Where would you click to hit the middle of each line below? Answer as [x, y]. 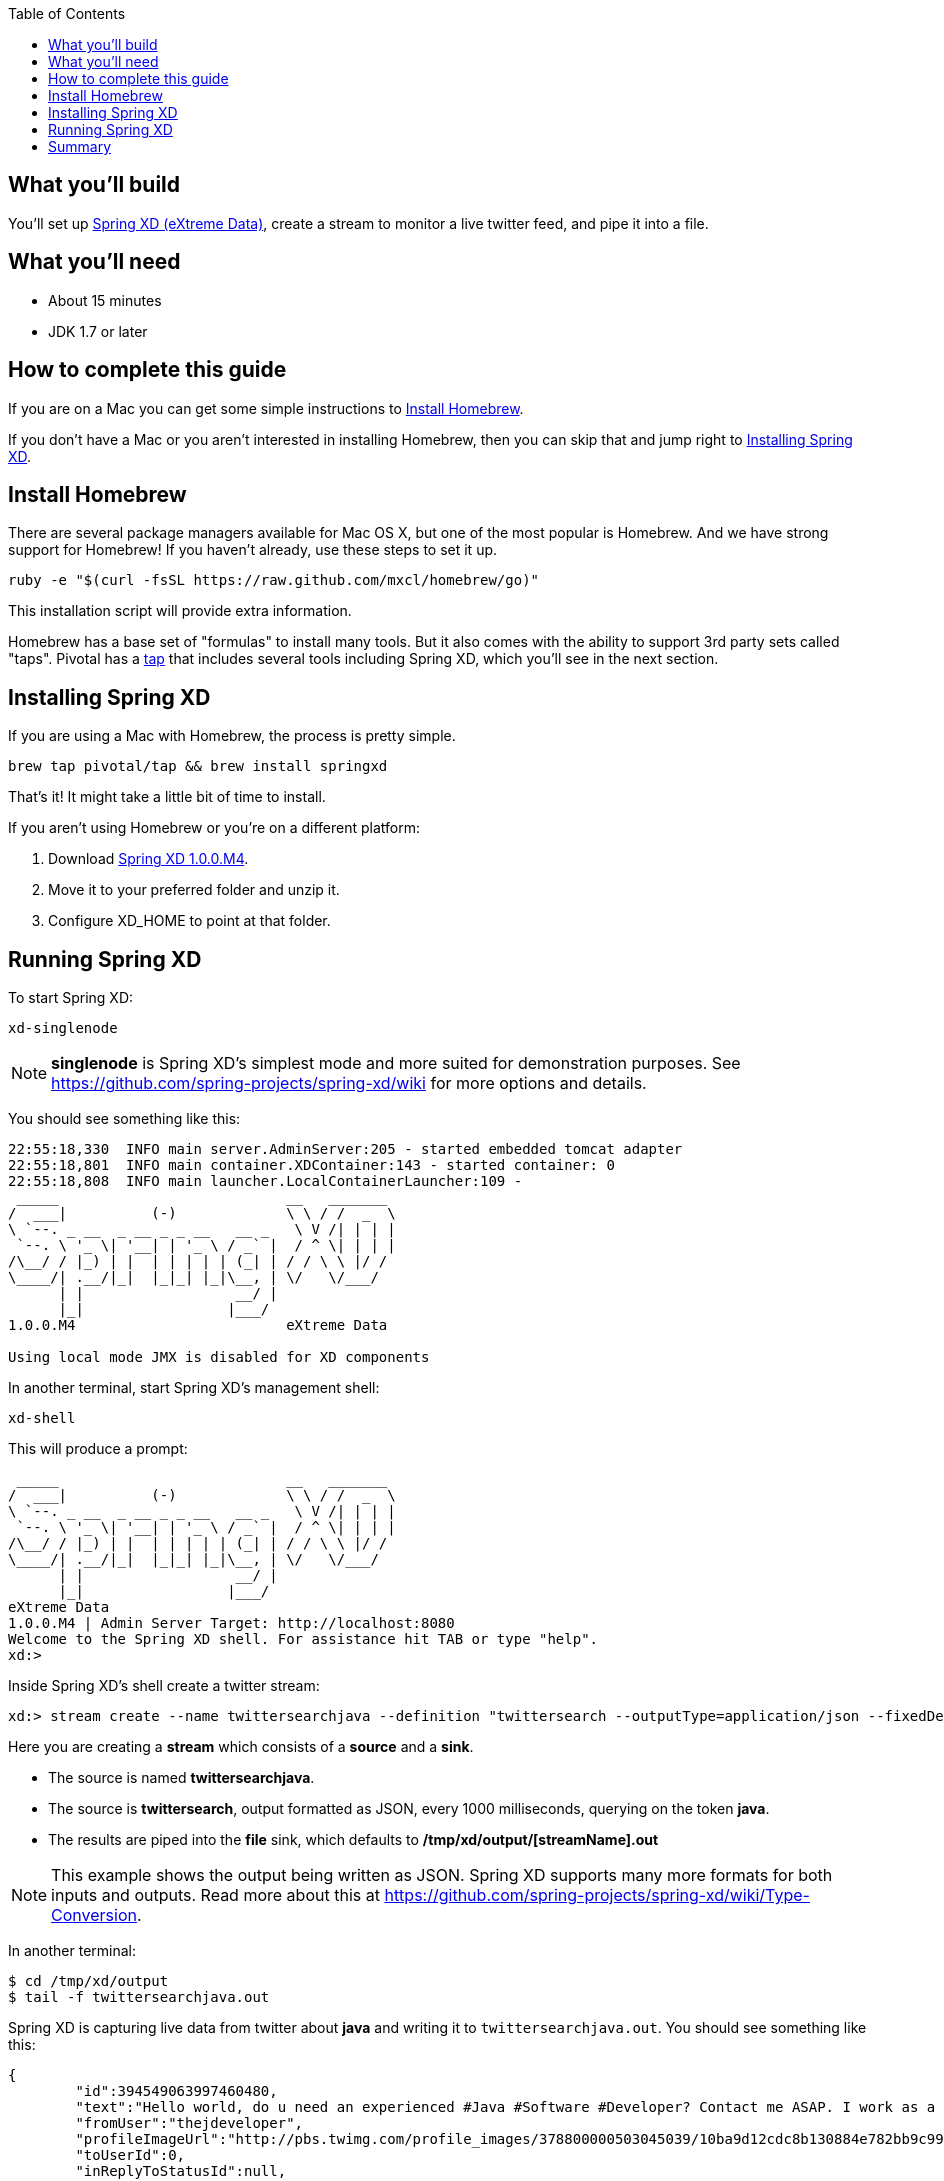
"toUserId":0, [130, 2155]
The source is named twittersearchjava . [181, 1778]
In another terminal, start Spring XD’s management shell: [194, 1388]
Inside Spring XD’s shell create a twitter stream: [164, 1686]
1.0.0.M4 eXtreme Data [198, 1325]
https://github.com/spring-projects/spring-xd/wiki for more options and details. [349, 1083]
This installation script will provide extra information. [180, 611]
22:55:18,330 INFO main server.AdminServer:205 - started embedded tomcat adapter [345, 1149]
